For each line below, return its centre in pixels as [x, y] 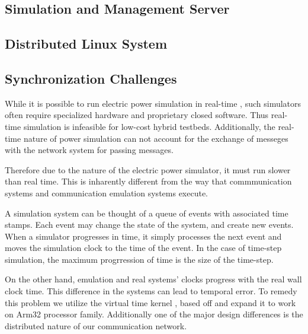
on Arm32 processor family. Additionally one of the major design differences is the [154, 314]
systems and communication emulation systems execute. [107, 193]
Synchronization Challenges [91, 78]
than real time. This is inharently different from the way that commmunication [148, 181]
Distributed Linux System [86, 44]
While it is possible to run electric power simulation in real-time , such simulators [153, 103]
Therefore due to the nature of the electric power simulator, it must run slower [148, 169]
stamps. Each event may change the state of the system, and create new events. [149, 225]
